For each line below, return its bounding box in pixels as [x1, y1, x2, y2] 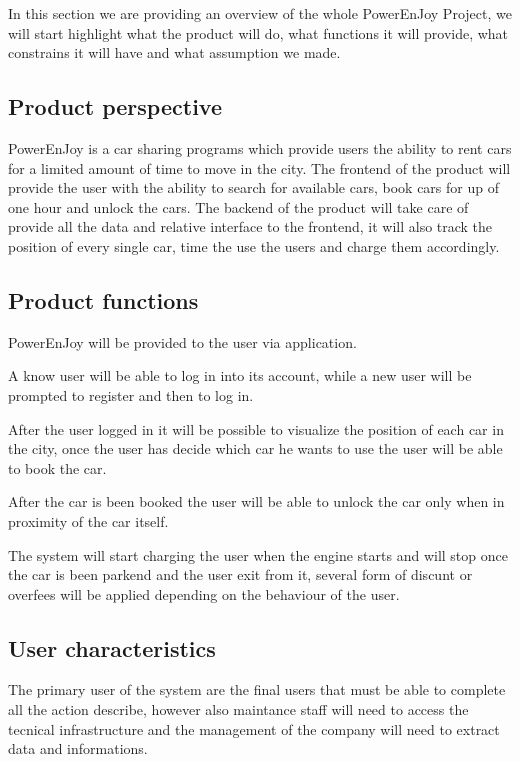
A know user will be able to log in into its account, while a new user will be [8, 365, 472, 386]
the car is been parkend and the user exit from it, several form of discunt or [8, 564, 473, 585]
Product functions [8, 284, 199, 315]
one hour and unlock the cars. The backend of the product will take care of [8, 196, 469, 217]
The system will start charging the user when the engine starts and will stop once [8, 544, 508, 565]
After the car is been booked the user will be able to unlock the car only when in [8, 491, 505, 512]
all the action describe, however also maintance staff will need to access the [8, 699, 469, 720]
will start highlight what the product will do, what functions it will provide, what [8, 22, 509, 43]
